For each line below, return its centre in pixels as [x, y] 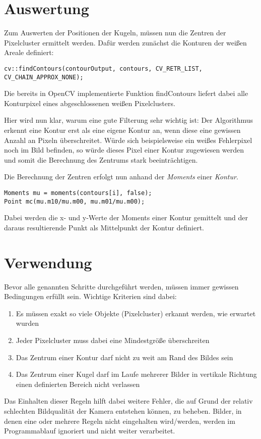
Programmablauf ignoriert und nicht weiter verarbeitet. [90, 431]
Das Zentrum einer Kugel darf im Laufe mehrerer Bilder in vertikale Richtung [136, 374]
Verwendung [48, 262]
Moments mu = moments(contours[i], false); [78, 193]
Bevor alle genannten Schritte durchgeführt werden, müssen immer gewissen [121, 286]
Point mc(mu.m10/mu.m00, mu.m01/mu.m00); [75, 201]
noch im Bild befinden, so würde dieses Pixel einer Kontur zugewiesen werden [124, 150]
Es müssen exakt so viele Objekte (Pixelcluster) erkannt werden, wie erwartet [136, 313]
